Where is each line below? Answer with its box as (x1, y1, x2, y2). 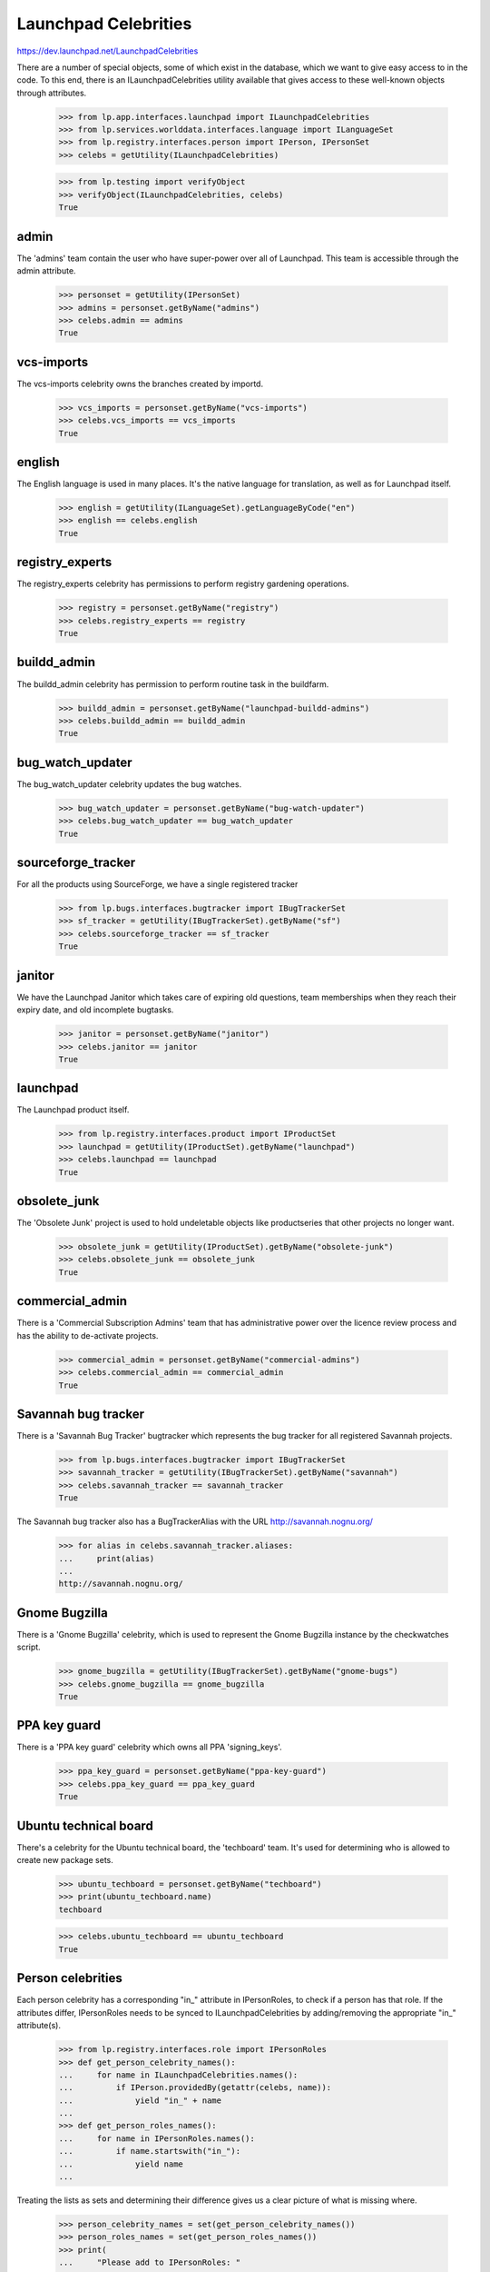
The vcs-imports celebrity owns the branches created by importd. (16, 378, 263, 389)
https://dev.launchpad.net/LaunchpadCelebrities (16, 45, 199, 56)
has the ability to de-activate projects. (16, 1330, 159, 1340)
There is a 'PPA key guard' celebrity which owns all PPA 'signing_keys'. (16, 1741, 283, 1753)
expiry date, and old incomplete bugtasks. (16, 1004, 174, 1015)
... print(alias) (58, 1553, 155, 1563)
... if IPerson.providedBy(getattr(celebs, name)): (58, 2082, 332, 2093)
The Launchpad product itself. (16, 1104, 130, 1115)
